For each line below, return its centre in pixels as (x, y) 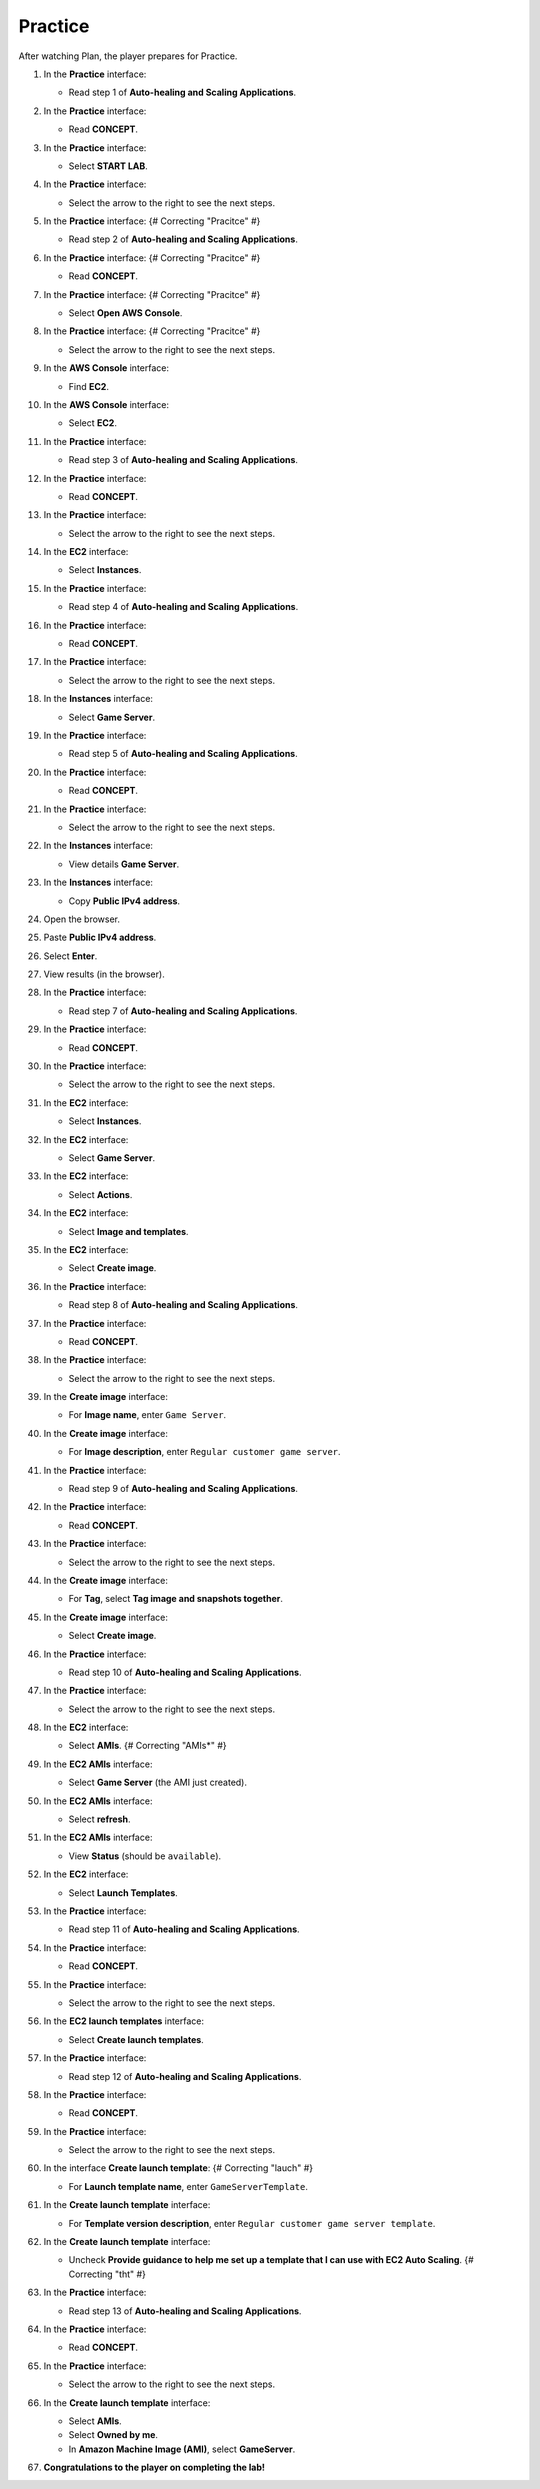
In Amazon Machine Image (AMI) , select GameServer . (182, 2449)
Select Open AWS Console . (125, 313)
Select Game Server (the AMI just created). (158, 1782)
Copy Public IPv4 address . (124, 901)
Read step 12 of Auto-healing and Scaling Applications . (185, 2076)
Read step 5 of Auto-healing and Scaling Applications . (183, 754)
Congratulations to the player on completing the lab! (154, 2467)
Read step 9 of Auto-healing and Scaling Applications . (183, 1489)
